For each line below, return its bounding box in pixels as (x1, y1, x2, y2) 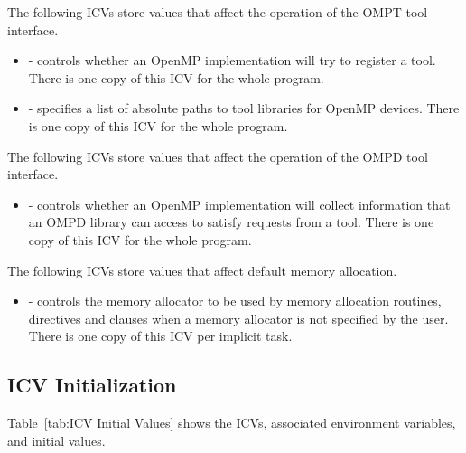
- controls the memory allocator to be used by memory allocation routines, (28, 291, 442, 310)
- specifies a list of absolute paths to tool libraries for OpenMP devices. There (28, 99, 460, 118)
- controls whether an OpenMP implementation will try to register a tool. (28, 51, 436, 70)
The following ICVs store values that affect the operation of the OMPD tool (7, 146, 428, 165)
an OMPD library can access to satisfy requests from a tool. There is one (28, 212, 434, 231)
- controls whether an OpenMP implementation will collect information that (28, 194, 451, 213)
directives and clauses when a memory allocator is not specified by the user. (28, 308, 449, 327)
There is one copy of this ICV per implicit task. (28, 326, 293, 345)
